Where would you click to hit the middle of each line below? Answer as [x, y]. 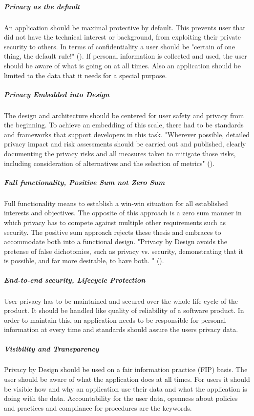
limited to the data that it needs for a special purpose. [85, 75]
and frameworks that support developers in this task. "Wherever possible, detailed [127, 134]
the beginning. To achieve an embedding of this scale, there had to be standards [124, 125]
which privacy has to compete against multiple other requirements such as [115, 222]
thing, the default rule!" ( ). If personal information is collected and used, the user [126, 56]
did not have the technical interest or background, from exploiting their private [122, 37]
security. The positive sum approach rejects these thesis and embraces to [113, 232]
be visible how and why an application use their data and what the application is [126, 388]
